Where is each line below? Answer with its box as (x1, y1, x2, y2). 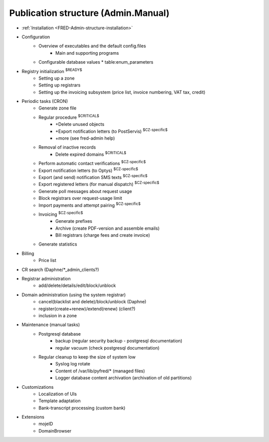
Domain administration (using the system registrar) (21, 291, 126, 298)
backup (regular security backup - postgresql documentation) (55, 338, 183, 344)
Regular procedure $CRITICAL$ (38, 113, 100, 120)
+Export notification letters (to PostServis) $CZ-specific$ (55, 127, 168, 134)
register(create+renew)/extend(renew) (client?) (38, 306, 135, 312)
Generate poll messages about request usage (38, 188, 132, 194)
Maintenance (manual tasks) (21, 322, 80, 328)
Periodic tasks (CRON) (21, 98, 68, 104)
